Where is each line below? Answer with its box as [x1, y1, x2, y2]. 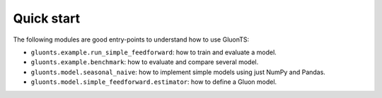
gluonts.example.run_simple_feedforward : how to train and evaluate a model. [30, 48, 277, 56]
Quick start [13, 11, 81, 26]
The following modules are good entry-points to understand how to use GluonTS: [13, 35, 250, 44]
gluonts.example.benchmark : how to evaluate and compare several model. [30, 58, 259, 66]
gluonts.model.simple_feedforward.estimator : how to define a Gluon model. [30, 78, 277, 86]
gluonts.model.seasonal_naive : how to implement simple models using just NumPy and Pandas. [30, 68, 325, 76]
